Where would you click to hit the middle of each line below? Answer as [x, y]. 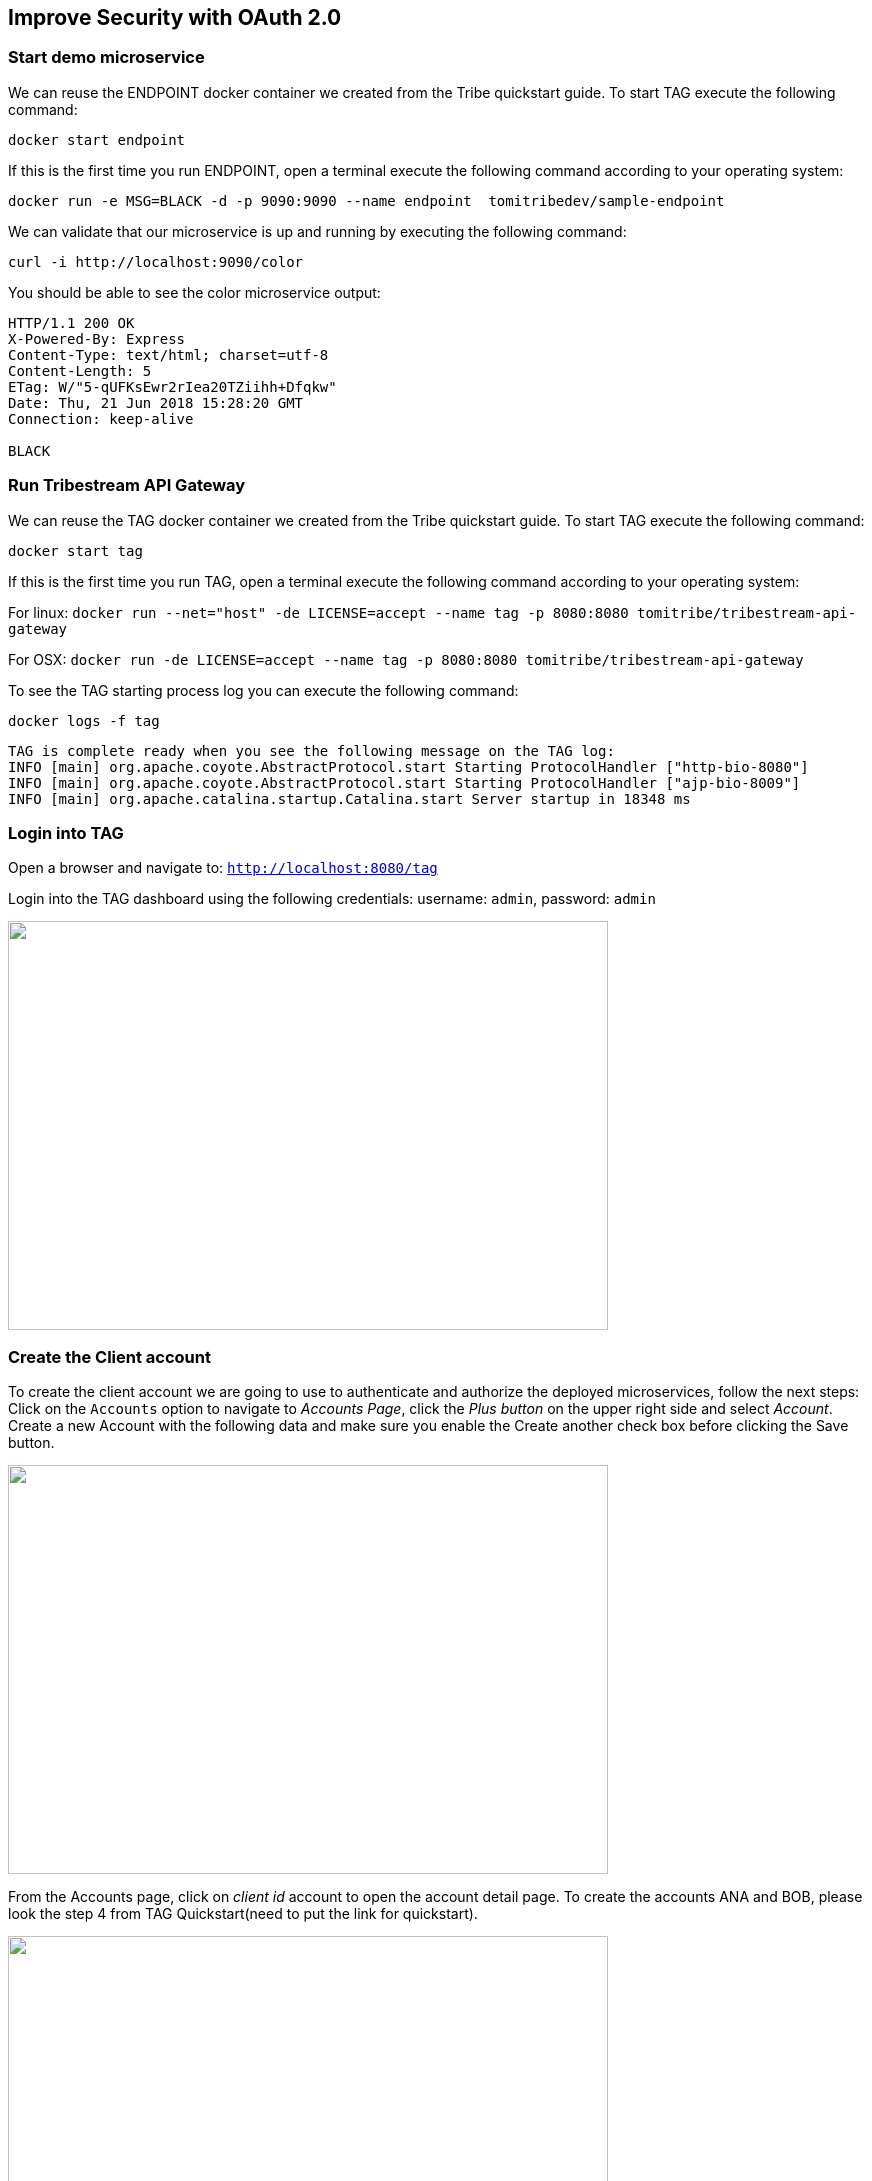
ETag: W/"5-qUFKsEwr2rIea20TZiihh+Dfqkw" [172, 386]
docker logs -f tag [84, 720]
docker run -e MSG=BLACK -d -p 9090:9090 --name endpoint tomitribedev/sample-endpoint [366, 200]
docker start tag [75, 550]
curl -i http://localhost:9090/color [156, 261]
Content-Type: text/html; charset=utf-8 [168, 354]
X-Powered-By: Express [97, 338]
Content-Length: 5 [80, 370]
